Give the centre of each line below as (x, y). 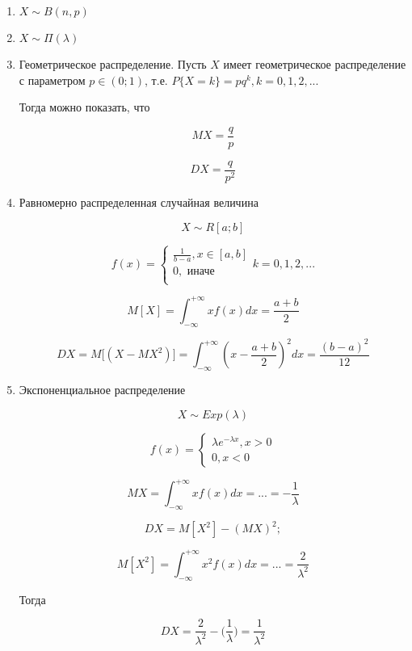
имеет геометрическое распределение (315, 64)
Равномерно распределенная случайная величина (139, 202)
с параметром (52, 80)
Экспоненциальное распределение (102, 390)
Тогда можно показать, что (84, 107)
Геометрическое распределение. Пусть (113, 64)
